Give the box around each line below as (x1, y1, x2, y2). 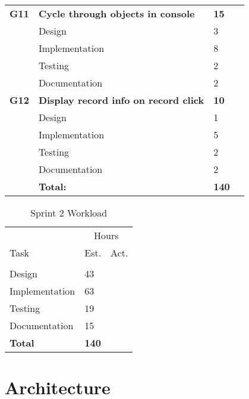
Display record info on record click (38, 93, 204, 107)
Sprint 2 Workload (30, 206, 108, 219)
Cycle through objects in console (38, 7, 195, 20)
